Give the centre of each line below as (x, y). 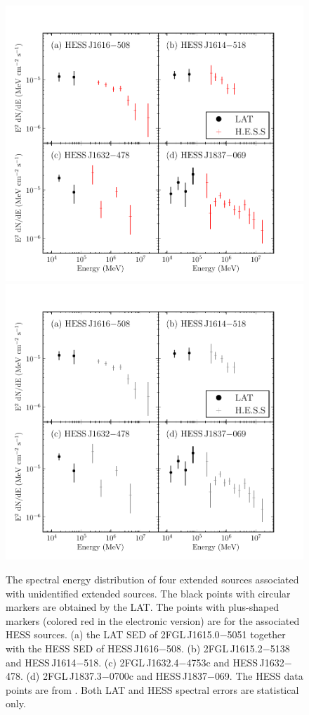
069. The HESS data (259, 676)
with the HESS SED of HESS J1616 (83, 648)
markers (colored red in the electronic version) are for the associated (153, 620)
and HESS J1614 (41, 662)
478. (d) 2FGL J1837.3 (54, 676)
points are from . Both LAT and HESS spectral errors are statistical (152, 689)
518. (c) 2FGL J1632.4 (131, 662)
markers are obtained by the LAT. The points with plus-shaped (143, 607)
